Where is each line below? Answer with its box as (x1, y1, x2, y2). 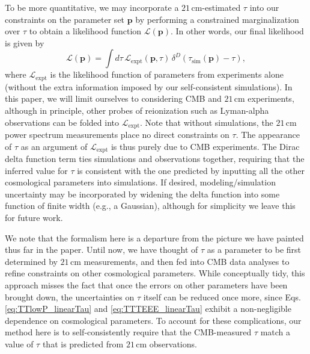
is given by (5, 36, 44, 49)
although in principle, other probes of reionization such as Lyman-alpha (5, 104, 269, 117)
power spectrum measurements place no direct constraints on (5, 128, 229, 141)
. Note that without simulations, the (140, 116, 273, 128)
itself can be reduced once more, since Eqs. (143, 290, 301, 303)
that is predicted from (42, 338, 124, 350)
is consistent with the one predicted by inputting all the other (77, 164, 305, 176)
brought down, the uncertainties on (5, 290, 135, 303)
